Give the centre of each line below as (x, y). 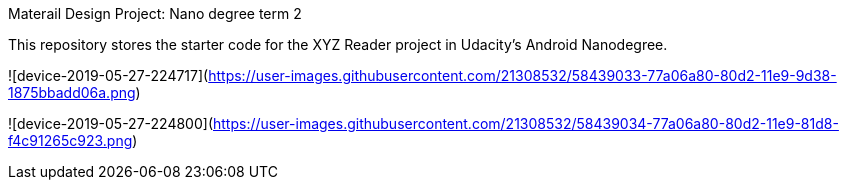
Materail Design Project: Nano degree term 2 (155, 13)
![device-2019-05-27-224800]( (110, 123)
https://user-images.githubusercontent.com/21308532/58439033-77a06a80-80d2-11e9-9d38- (522, 75)
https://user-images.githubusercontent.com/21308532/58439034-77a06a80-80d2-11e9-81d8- (525, 123)
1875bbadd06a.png (72, 92)
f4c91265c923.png (70, 140)
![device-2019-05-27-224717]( (108, 75)
